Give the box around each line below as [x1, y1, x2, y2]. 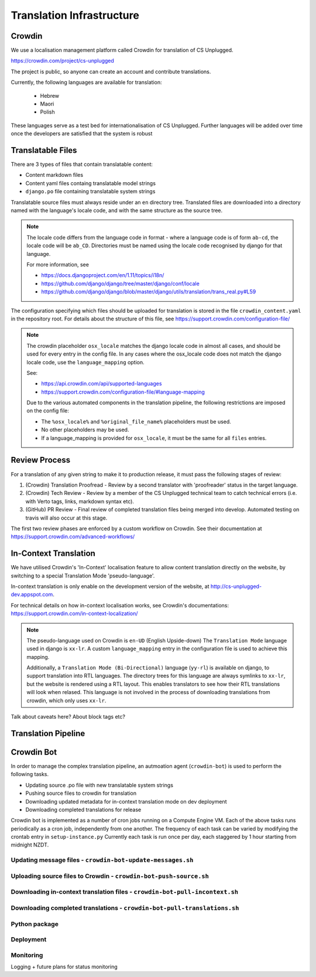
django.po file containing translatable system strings [25, 188, 156, 195]
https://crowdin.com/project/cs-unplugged [11, 57, 114, 64]
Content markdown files [25, 172, 84, 179]
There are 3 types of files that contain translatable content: [11, 161, 153, 168]
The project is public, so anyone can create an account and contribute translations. [11, 68, 211, 75]
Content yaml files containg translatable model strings [25, 179, 156, 187]
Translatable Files [11, 145, 77, 155]
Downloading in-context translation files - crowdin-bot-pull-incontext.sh [11, 888, 239, 896]
